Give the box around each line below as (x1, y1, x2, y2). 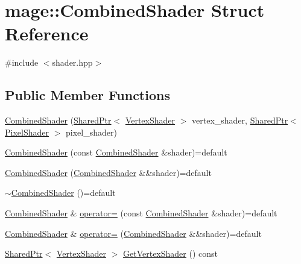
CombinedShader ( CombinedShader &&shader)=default (5, 166, 212, 178)
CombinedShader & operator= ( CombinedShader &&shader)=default (5, 227, 262, 239)
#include (5, 56, 39, 69)
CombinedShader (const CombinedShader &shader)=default (5, 146, 227, 159)
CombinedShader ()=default (11, 186, 116, 199)
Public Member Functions (5, 86, 170, 104)
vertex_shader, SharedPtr (192, 114, 288, 127)
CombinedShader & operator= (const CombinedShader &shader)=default (5, 207, 277, 219)
